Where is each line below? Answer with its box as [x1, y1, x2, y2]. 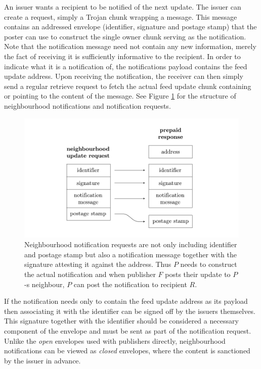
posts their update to [165, 269, 231, 280]
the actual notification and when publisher [24, 269, 156, 280]
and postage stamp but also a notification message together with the [24, 249, 237, 259]
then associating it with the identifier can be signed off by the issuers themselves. [4, 305, 255, 316]
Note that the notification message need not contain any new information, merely [4, 41, 256, 52]
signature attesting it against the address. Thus [24, 259, 171, 269]
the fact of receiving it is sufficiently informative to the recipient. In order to [4, 51, 241, 61]
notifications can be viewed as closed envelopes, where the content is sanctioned [4, 345, 250, 356]
